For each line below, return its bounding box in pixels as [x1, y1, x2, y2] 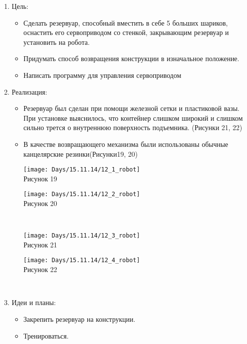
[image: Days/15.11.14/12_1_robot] [23, 166, 140, 173]
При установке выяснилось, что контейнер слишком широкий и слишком [23, 112, 243, 123]
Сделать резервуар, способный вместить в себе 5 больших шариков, [23, 17, 228, 28]
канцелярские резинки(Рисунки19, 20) [23, 148, 138, 159]
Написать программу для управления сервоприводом [23, 69, 181, 80]
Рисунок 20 [23, 198, 57, 208]
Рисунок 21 [23, 239, 57, 249]
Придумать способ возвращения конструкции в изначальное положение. [23, 53, 240, 64]
